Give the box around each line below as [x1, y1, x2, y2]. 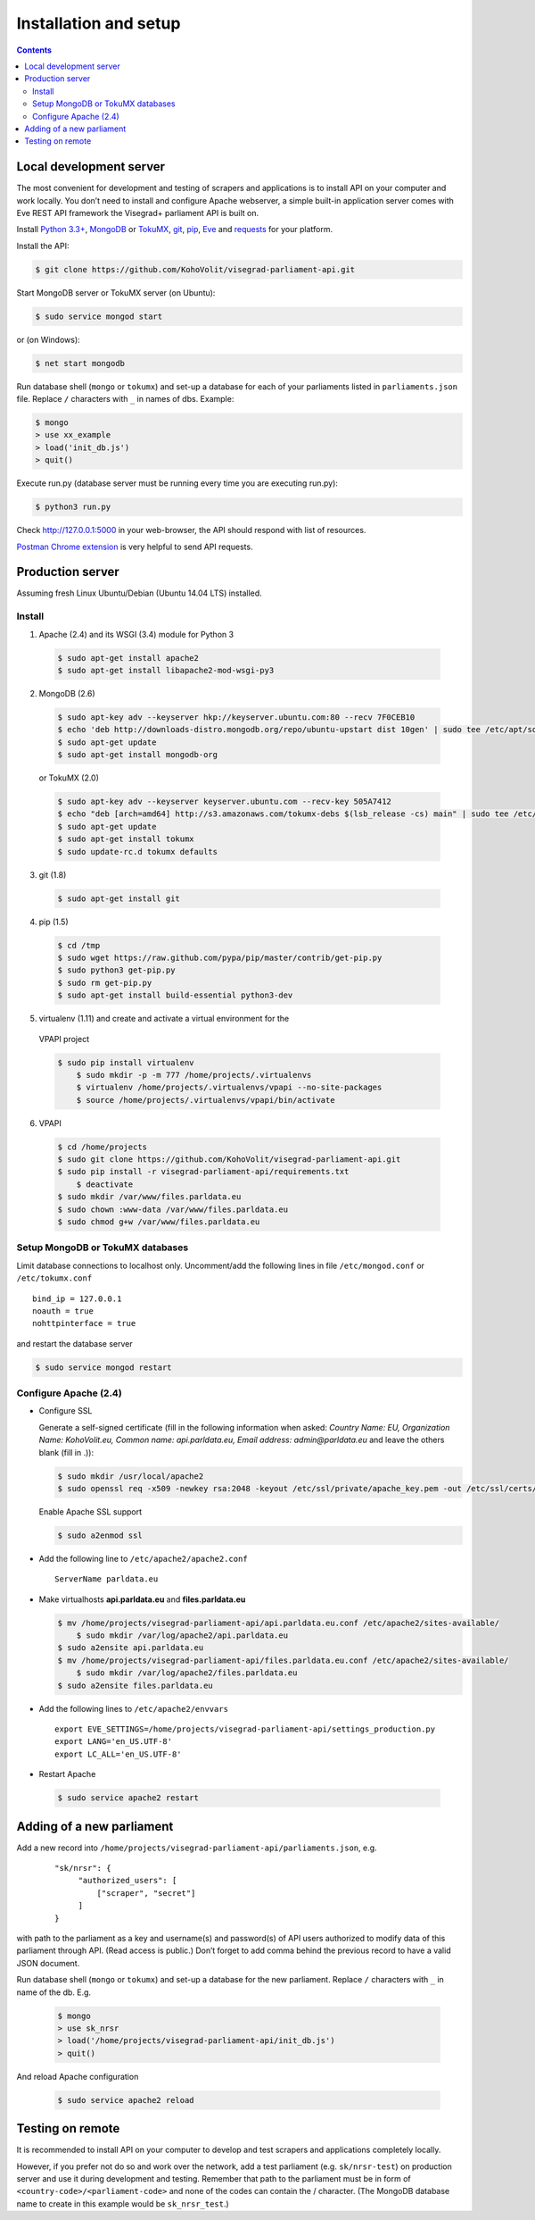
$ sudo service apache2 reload [57, 2095, 195, 2105]
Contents [16, 45, 53, 55]
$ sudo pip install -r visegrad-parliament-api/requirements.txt [57, 1166, 350, 1177]
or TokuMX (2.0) [38, 772, 100, 783]
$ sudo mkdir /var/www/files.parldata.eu [57, 1192, 242, 1202]
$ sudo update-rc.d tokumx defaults [57, 847, 218, 856]
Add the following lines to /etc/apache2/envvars [38, 1703, 229, 1714]
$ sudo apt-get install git [57, 893, 180, 904]
